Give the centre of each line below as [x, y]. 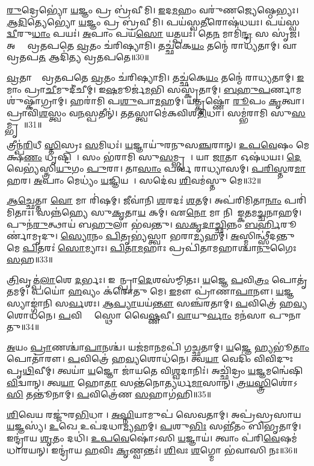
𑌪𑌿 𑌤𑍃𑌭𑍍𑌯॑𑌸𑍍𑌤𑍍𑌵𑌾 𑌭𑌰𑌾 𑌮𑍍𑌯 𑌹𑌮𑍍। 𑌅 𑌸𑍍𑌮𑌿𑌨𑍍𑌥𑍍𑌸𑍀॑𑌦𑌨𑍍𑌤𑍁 [200, 236]
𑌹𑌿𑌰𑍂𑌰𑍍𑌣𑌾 [288, 224]
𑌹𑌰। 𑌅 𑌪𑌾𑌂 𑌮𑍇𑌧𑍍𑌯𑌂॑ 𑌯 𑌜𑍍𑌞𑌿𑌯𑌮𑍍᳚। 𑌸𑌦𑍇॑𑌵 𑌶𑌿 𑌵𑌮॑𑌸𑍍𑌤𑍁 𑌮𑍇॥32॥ [134, 180]
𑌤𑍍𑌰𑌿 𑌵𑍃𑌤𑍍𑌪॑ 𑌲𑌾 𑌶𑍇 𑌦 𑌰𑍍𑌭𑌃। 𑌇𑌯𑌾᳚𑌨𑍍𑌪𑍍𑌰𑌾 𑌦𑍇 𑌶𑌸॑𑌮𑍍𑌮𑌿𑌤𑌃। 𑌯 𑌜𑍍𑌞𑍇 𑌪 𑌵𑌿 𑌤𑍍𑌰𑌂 [138, 279]
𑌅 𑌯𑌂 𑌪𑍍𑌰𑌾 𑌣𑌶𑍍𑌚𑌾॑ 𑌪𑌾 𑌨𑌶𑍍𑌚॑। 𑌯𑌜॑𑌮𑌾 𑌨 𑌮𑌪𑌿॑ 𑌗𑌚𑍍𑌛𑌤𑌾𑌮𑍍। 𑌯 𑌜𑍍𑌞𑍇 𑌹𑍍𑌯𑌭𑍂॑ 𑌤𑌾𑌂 [158, 346]
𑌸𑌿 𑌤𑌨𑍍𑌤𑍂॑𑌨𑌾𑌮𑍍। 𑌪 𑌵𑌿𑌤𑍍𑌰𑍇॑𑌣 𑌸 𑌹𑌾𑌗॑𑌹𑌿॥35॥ [109, 394]
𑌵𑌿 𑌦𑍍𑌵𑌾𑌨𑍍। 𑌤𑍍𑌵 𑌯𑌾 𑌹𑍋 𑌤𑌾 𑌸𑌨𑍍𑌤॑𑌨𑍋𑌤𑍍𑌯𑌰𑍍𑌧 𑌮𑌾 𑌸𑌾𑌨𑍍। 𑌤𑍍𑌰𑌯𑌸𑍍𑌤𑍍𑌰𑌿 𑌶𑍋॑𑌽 [152, 382]
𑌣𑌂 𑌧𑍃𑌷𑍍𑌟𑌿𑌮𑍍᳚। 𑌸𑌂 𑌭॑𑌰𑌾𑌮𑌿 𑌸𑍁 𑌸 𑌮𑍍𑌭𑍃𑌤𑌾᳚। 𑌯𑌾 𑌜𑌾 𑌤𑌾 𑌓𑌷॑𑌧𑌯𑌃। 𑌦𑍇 [162, 156]
